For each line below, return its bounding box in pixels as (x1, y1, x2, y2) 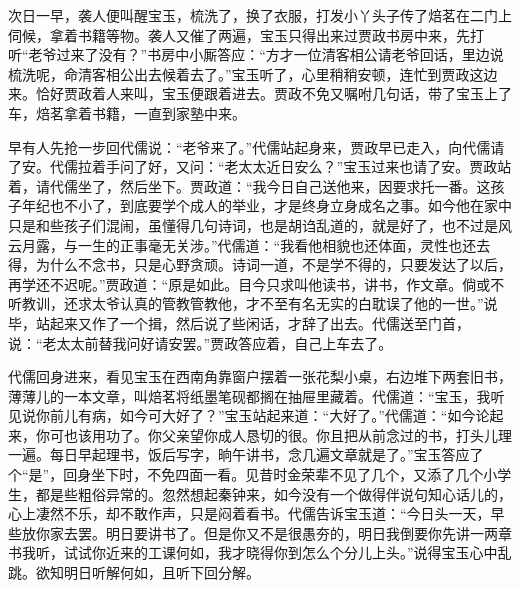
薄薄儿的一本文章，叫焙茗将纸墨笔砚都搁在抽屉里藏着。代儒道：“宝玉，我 (8, 385, 491, 406)
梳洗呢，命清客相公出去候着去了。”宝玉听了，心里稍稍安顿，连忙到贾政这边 (8, 63, 498, 84)
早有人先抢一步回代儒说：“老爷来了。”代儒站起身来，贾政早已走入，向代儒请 (8, 136, 505, 157)
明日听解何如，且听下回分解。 (63, 562, 260, 583)
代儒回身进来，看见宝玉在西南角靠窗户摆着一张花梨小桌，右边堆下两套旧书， (8, 366, 512, 387)
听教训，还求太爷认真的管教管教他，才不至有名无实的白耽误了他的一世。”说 (8, 293, 498, 314)
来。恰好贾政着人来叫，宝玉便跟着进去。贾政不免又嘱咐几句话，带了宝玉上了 (8, 83, 512, 104)
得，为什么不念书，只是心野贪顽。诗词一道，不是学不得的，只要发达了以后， (8, 254, 512, 275)
